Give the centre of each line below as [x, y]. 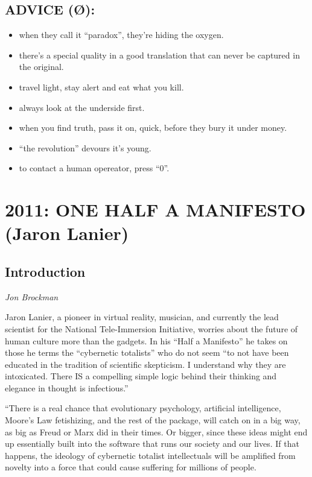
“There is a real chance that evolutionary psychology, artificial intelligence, [143, 408]
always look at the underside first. [82, 107]
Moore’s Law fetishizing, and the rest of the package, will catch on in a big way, [153, 420]
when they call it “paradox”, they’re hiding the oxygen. [121, 35]
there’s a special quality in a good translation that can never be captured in [159, 55]
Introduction [45, 271]
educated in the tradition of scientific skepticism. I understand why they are [145, 364]
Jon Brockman [32, 296]
